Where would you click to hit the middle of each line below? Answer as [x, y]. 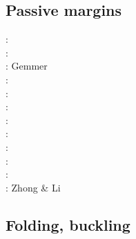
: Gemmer [27, 66]
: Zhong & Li [33, 187]
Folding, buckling [68, 224]
